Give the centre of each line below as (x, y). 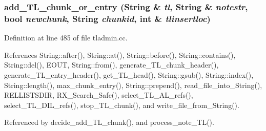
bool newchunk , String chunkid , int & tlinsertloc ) (107, 18)
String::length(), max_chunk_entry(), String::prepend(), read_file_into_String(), (133, 85)
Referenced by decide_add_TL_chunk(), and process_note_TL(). (109, 122)
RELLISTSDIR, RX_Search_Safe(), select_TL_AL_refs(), (99, 95)
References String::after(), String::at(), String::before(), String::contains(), (120, 54)
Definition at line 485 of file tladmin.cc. (66, 38)
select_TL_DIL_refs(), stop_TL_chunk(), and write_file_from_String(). (122, 105)
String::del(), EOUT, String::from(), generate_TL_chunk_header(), (111, 65)
